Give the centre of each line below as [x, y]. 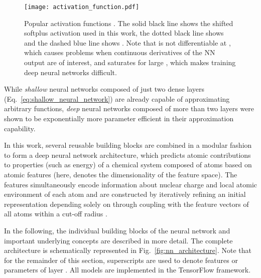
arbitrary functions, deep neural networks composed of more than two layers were [129, 108]
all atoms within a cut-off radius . [56, 214]
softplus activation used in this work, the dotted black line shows [124, 33]
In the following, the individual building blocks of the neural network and [117, 230]
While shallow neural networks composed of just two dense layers [104, 89]
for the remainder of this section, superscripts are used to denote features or [121, 260]
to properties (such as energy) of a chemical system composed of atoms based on [128, 165]
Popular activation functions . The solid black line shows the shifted [129, 23]
